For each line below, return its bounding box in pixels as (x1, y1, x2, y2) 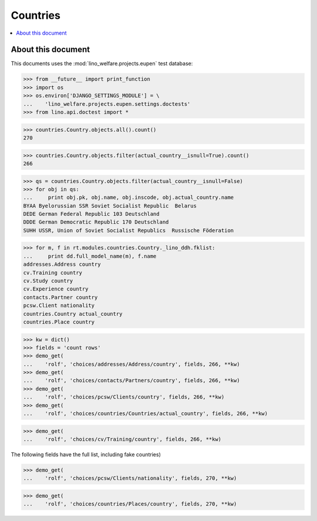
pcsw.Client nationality (23, 302, 95, 309)
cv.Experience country (23, 286, 89, 292)
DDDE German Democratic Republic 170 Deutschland (23, 219, 169, 226)
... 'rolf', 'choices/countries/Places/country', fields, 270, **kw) (23, 500, 237, 507)
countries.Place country (23, 318, 95, 325)
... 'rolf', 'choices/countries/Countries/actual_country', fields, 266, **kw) (23, 410, 268, 417)
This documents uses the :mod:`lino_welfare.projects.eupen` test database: (11, 60, 193, 67)
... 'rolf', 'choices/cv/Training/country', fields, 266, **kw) (23, 436, 222, 443)
